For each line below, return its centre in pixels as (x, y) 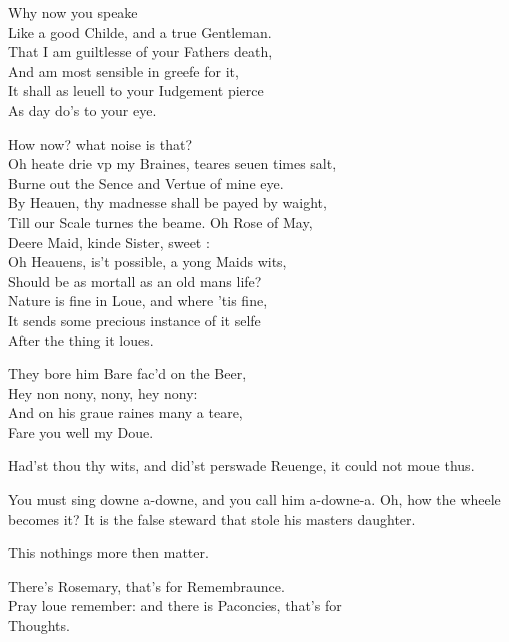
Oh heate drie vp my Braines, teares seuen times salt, (172, 163)
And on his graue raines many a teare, (125, 412)
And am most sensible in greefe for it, (123, 70)
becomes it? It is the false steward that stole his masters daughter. (212, 518)
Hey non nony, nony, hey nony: (103, 392)
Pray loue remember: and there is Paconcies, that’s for (175, 605)
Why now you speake (73, 12)
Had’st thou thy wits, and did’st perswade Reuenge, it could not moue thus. (241, 465)
